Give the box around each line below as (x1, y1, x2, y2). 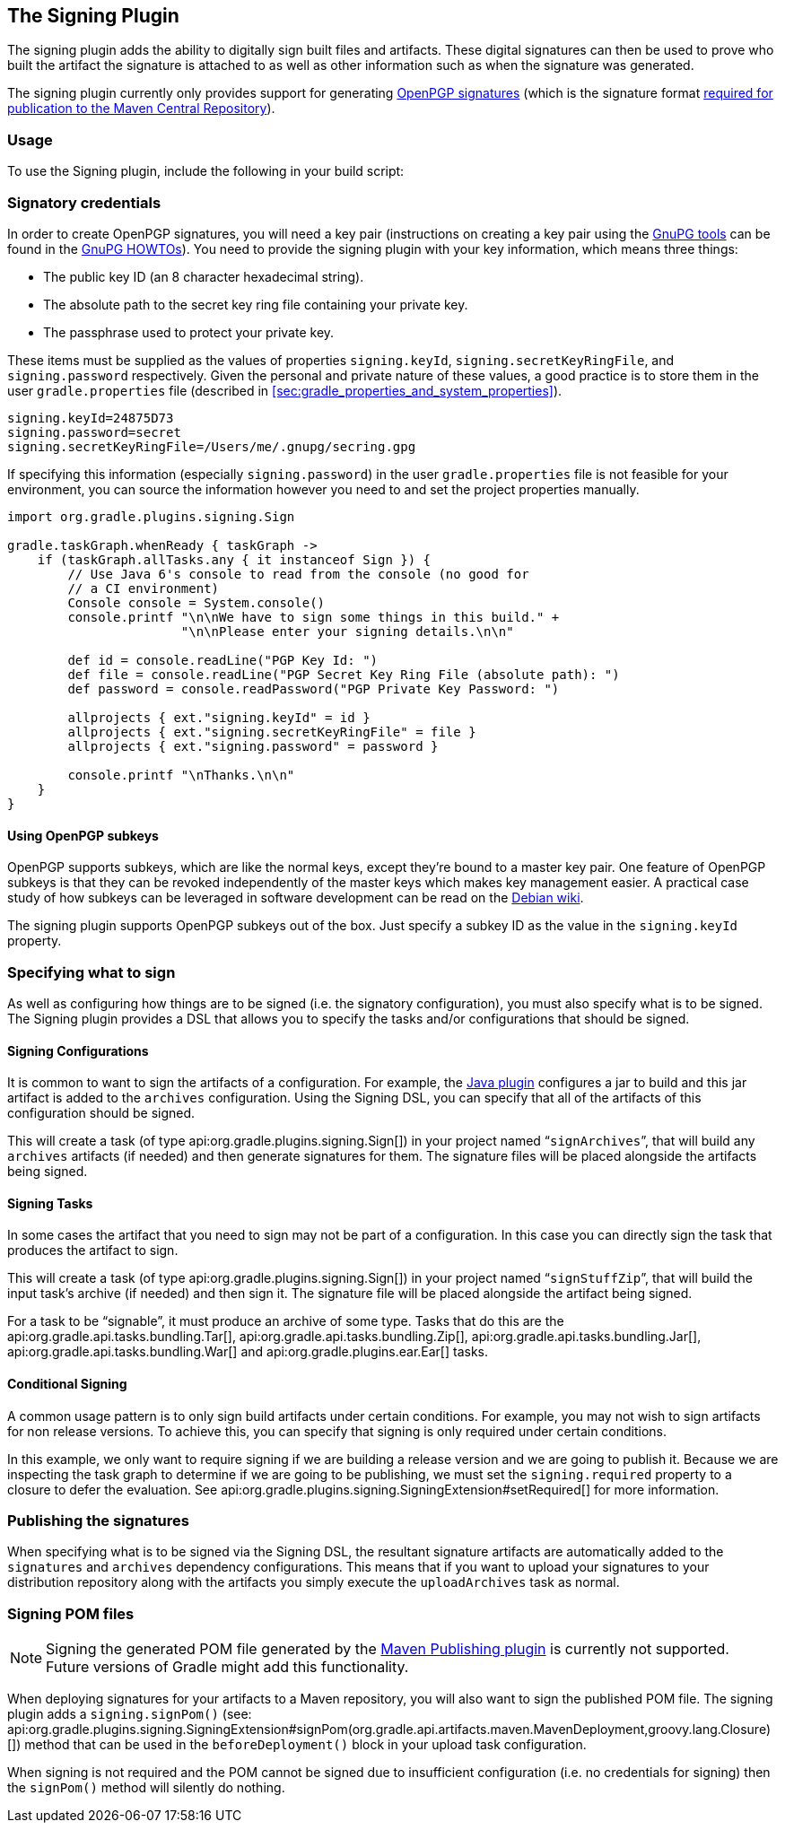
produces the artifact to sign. (7, 1242, 179, 1259)
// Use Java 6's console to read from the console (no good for (67, 566, 529, 581)
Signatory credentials (7, 193, 161, 212)
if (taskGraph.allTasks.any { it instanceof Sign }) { (37, 552, 432, 567)
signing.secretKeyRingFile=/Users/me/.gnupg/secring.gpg (7, 439, 416, 454)
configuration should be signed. (7, 1105, 196, 1121)
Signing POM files (7, 1604, 135, 1623)
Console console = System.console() (67, 595, 326, 610)
